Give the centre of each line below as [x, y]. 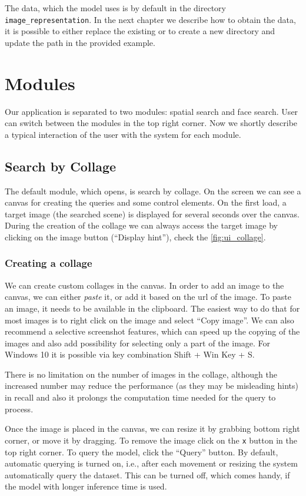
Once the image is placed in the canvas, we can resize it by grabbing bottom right [152, 429]
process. [19, 409]
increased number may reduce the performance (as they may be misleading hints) [152, 386]
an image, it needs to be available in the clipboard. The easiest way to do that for [152, 308]
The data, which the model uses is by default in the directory [115, 8]
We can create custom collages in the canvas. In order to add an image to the [144, 285]
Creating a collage [49, 263]
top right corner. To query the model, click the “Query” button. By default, [142, 452]
